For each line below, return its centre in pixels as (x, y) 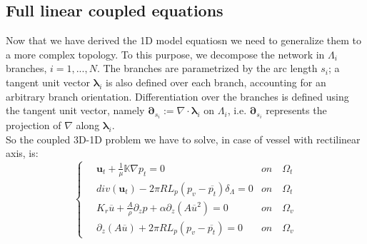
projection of (34, 125)
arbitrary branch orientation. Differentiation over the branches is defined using (177, 96)
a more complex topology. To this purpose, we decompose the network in (165, 54)
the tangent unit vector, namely (75, 110)
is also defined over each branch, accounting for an (216, 82)
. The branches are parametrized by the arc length (207, 68)
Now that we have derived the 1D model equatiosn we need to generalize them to (184, 40)
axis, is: (22, 153)
